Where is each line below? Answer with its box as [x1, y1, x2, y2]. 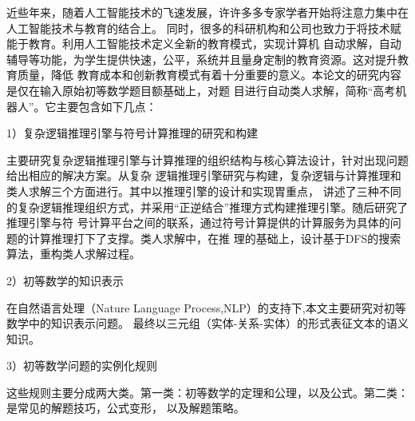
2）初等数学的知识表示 [6, 272, 124, 288]
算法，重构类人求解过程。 [6, 245, 140, 262]
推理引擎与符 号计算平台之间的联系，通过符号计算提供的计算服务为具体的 [6, 214, 390, 231]
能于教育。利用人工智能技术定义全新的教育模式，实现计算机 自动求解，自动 [6, 35, 401, 52]
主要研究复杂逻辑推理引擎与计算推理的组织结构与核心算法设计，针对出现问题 [6, 151, 409, 168]
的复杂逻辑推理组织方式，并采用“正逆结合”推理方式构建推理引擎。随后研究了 [6, 198, 409, 215]
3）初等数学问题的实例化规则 [6, 357, 157, 374]
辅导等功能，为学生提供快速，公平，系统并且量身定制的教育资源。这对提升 [6, 50, 397, 67]
